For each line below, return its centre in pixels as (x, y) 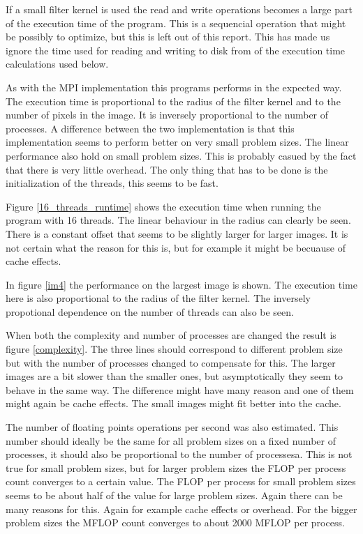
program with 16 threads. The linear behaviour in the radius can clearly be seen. (178, 220)
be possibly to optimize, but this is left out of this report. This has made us (168, 37)
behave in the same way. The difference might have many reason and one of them (180, 389)
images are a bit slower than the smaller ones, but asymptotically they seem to (175, 376)
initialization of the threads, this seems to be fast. (112, 183)
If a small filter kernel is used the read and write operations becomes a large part (179, 9)
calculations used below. (57, 64)
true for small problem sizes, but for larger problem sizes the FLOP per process (176, 467)
